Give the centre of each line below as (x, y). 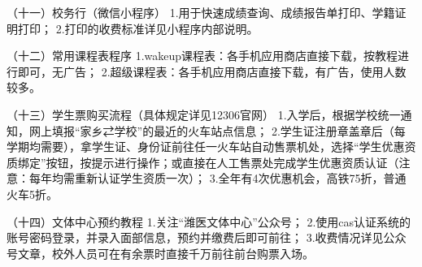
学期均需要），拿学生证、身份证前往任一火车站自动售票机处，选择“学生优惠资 (211, 146)
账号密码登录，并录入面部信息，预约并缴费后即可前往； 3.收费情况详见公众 (207, 237)
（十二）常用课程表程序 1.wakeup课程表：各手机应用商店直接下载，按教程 (202, 56)
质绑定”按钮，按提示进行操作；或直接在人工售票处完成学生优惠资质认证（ (203, 162)
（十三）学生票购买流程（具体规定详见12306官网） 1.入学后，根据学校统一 (204, 114)
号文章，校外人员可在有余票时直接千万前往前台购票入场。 (160, 253)
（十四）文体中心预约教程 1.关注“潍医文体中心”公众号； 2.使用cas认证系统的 (209, 221)
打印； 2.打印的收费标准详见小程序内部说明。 (138, 28)
